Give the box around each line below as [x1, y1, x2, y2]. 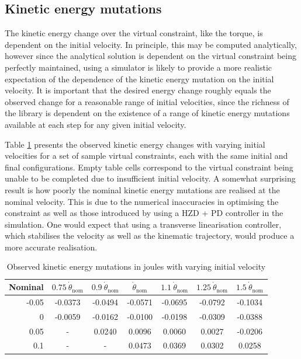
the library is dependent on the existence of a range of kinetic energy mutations [5, 107, 290, 119]
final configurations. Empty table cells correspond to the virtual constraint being [5, 161, 293, 173]
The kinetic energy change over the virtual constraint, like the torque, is [5, 27, 263, 39]
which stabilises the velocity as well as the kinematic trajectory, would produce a [5, 229, 295, 242]
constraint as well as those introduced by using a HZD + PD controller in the [5, 207, 283, 219]
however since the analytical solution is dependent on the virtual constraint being [5, 50, 296, 62]
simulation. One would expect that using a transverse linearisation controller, [5, 218, 282, 230]
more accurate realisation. [5, 241, 98, 253]
